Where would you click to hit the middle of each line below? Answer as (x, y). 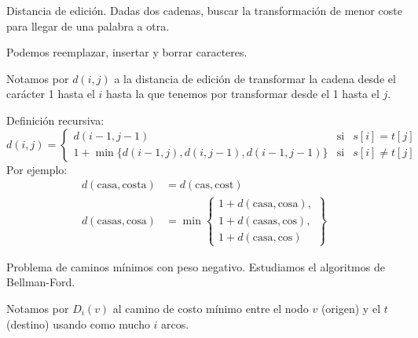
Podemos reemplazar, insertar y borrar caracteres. (127, 52)
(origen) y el (351, 308)
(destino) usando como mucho (78, 323)
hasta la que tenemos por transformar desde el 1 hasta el (243, 94)
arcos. (175, 323)
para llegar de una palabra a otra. (88, 25)
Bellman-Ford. (41, 282)
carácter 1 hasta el (51, 94)
